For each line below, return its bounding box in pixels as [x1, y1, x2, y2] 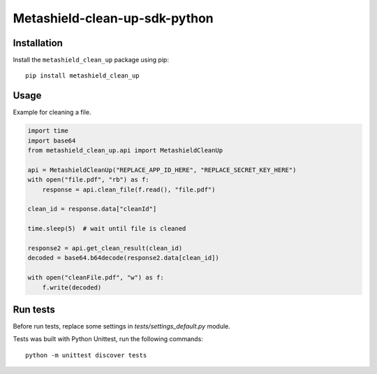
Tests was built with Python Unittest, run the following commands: [13, 335, 204, 343]
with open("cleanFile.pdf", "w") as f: [27, 273, 164, 282]
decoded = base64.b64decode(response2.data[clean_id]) [27, 254, 219, 262]
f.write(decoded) [42, 283, 102, 292]
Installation [13, 37, 63, 49]
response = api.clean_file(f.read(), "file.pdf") [42, 185, 216, 194]
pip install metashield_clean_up [25, 72, 140, 80]
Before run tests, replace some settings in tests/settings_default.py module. [13, 322, 230, 331]
